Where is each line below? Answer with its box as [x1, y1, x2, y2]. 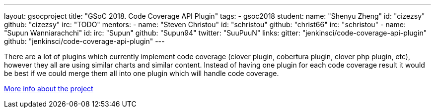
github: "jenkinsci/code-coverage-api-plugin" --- [4, 37, 165, 45]
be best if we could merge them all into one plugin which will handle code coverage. [4, 69, 279, 77]
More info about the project [4, 84, 93, 93]
